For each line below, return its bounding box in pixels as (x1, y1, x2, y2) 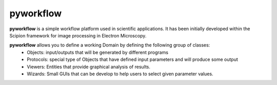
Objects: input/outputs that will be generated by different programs (27, 49, 169, 55)
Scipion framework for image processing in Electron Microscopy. (9, 32, 147, 38)
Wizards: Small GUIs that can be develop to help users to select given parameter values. (27, 71, 213, 77)
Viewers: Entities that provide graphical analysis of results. (27, 63, 151, 70)
